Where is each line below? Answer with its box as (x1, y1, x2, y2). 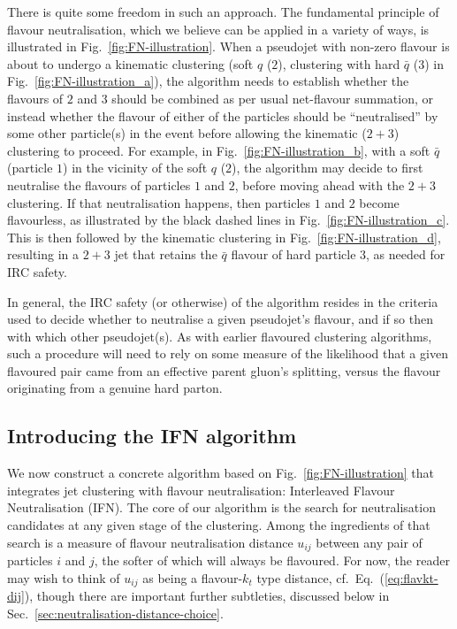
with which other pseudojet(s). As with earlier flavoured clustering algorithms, (7, 326, 432, 345)
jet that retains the (114, 245, 217, 264)
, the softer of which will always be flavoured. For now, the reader (94, 551, 450, 570)
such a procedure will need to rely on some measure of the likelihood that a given (7, 344, 448, 363)
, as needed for (366, 245, 446, 264)
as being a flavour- (142, 568, 243, 587)
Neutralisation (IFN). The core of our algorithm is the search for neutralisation (7, 498, 436, 517)
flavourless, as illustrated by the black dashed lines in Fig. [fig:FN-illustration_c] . (7, 211, 450, 229)
